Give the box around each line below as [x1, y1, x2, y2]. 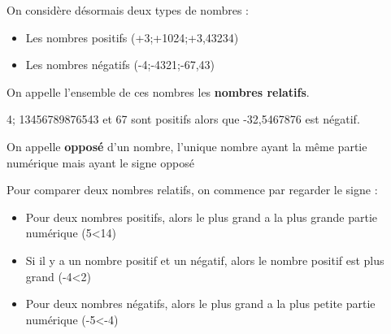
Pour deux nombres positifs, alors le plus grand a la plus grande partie [25, 208, 378, 225]
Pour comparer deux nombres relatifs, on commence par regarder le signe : [7, 181, 378, 198]
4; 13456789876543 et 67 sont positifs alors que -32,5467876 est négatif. [7, 111, 360, 128]
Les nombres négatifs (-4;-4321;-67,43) [25, 56, 215, 73]
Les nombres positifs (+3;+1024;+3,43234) [25, 28, 239, 46]
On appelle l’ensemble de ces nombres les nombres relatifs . [7, 83, 310, 100]
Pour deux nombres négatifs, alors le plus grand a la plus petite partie [25, 295, 376, 312]
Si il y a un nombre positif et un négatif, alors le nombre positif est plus [25, 251, 384, 268]
